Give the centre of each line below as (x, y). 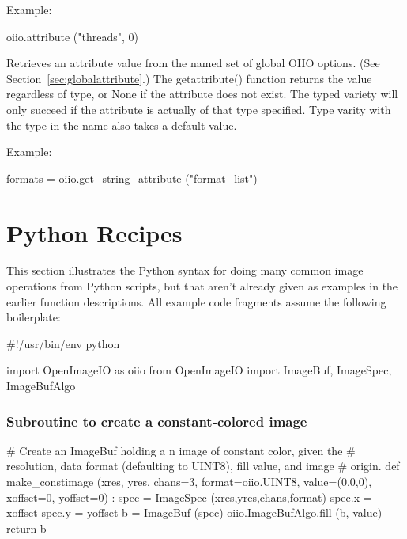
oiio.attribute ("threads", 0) (72, 36)
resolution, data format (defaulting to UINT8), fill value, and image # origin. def (203, 466)
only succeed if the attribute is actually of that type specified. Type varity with (199, 109)
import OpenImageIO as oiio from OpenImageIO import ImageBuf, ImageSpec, (199, 370)
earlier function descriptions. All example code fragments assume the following (196, 301)
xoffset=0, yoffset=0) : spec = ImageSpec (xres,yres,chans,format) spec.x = (189, 497)
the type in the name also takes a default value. (122, 125)
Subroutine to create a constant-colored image (157, 421)
